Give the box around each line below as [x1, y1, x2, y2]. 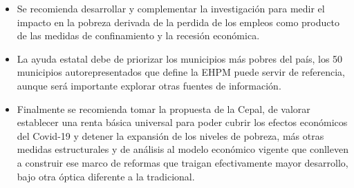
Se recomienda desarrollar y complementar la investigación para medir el [17, 1, 325, 15]
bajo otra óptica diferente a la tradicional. [17, 169, 195, 183]
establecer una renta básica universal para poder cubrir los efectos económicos [17, 115, 348, 129]
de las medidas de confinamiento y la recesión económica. [17, 28, 260, 43]
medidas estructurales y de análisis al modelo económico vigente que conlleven [17, 142, 348, 156]
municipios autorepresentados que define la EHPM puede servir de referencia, [17, 65, 346, 79]
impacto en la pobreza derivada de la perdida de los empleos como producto [17, 14, 339, 29]
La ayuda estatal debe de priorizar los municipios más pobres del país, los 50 [17, 51, 343, 65]
